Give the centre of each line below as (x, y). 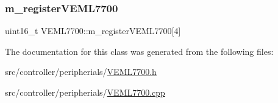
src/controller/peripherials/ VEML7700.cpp (85, 92)
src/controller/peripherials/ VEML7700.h (81, 72)
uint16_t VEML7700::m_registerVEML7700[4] (93, 31)
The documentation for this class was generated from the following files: (139, 51)
